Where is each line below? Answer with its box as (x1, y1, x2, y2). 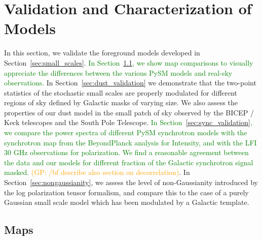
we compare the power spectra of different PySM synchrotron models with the (4, 127, 247, 138)
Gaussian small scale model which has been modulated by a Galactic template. (4, 197, 249, 207)
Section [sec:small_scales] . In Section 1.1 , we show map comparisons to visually (4, 57, 253, 68)
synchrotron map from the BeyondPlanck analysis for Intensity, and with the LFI (4, 137, 257, 147)
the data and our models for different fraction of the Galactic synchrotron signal (4, 157, 253, 167)
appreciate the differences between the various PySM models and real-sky (4, 67, 233, 78)
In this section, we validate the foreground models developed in (4, 47, 200, 58)
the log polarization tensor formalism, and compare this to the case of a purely (4, 187, 249, 197)
